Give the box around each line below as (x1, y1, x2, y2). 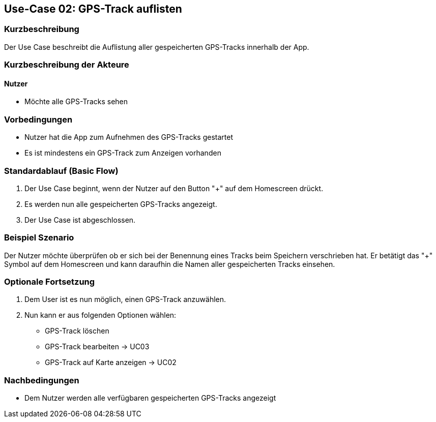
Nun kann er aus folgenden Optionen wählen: (24, 311, 177, 320)
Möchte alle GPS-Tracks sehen (24, 97, 128, 106)
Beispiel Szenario (4, 232, 74, 243)
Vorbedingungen (4, 114, 73, 125)
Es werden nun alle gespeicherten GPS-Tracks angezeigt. (24, 199, 217, 208)
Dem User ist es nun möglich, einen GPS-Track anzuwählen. (24, 295, 226, 304)
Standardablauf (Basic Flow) (4, 165, 119, 176)
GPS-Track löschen (45, 326, 109, 336)
